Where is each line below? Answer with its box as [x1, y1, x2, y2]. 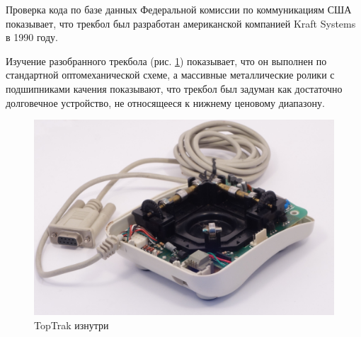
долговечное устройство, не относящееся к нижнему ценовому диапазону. [6, 95, 325, 110]
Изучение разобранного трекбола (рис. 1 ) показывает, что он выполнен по [6, 53, 327, 68]
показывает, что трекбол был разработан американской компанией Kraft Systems [6, 16, 356, 30]
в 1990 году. [6, 30, 58, 45]
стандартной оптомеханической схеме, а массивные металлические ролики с [6, 67, 335, 82]
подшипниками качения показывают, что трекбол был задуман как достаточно [6, 81, 343, 96]
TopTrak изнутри [34, 317, 109, 332]
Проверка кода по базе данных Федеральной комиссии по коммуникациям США [6, 2, 352, 16]
